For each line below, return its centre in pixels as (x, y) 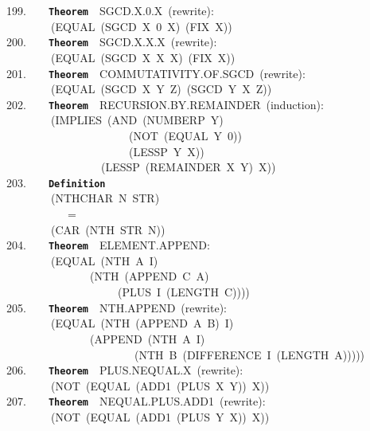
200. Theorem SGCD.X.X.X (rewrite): (112, 42)
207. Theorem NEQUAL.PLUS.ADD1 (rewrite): (136, 401)
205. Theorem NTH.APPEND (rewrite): (117, 307)
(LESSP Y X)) (166, 151)
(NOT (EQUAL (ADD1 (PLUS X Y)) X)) (160, 385)
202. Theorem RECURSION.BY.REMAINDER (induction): (165, 104)
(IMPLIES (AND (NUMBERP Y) (137, 120)
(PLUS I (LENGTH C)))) (183, 292)
